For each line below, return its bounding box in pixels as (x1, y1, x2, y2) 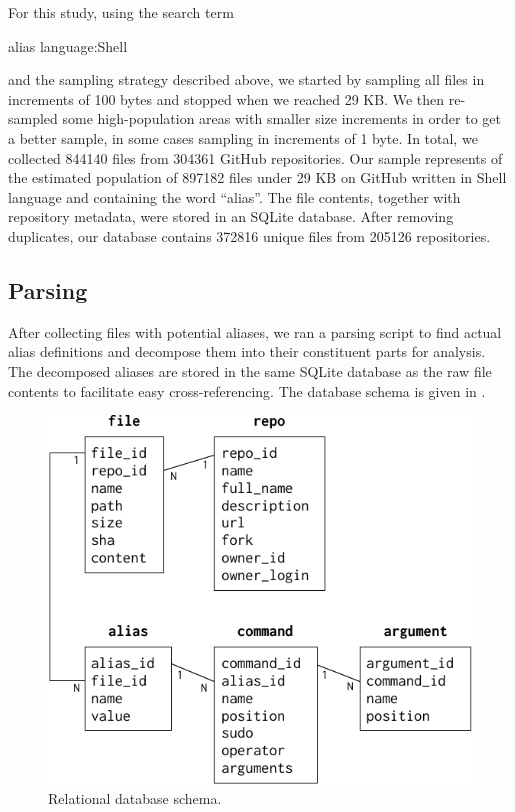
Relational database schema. (48, 788, 222, 809)
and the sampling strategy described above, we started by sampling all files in (8, 69, 485, 90)
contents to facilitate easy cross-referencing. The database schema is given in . (8, 380, 486, 401)
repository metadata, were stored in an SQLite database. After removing (8, 206, 454, 227)
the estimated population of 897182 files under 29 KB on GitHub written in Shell (8, 167, 507, 188)
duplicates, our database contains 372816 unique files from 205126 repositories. (8, 225, 491, 246)
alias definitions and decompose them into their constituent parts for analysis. (8, 341, 486, 362)
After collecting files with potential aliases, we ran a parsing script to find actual (8, 321, 502, 342)
